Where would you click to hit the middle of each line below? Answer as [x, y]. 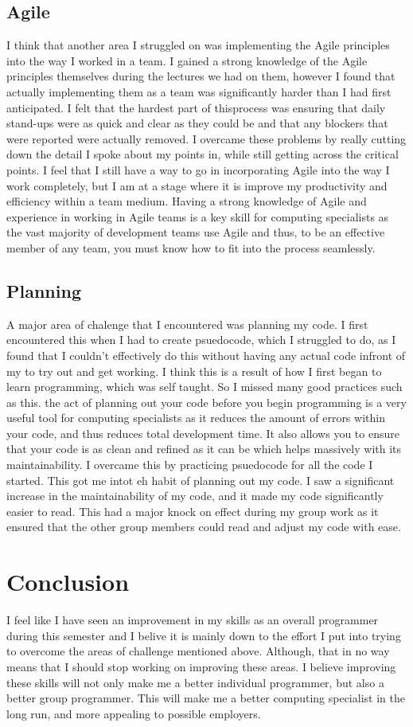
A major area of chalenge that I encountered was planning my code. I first [187, 324]
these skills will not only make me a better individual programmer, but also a [195, 682]
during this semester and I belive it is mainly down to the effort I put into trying [204, 635]
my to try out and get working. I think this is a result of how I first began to [194, 371]
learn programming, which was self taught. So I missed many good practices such [205, 387]
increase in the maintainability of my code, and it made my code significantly [195, 496]
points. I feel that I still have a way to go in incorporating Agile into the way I [198, 169]
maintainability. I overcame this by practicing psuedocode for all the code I [190, 465]
